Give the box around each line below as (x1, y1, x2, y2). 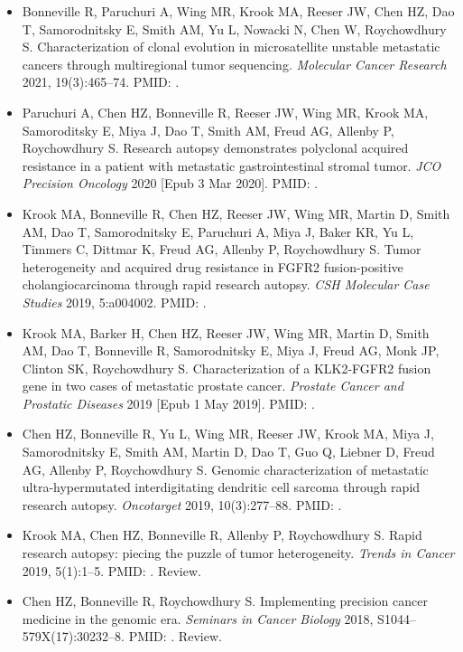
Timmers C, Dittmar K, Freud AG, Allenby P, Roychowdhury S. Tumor (22, 240, 421, 259)
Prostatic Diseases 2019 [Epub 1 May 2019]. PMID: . (22, 393, 315, 412)
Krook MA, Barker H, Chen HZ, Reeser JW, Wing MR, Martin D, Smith (22, 323, 430, 342)
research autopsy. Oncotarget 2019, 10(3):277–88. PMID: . (22, 495, 342, 514)
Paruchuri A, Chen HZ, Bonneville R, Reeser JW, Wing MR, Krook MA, (22, 102, 429, 121)
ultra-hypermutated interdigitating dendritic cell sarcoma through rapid (22, 477, 421, 496)
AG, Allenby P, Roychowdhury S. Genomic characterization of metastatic (22, 459, 429, 478)
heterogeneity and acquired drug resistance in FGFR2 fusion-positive (22, 257, 403, 276)
